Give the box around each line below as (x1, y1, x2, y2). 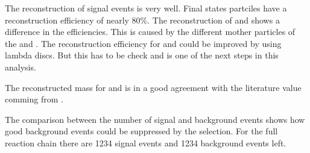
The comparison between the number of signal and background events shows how (5, 113, 305, 125)
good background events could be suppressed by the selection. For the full (5, 125, 278, 137)
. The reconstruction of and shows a (147, 13, 280, 26)
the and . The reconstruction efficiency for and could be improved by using (5, 37, 282, 49)
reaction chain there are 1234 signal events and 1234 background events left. (5, 136, 286, 149)
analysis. (5, 60, 36, 73)
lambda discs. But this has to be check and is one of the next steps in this (5, 49, 279, 61)
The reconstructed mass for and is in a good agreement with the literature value (5, 81, 302, 93)
